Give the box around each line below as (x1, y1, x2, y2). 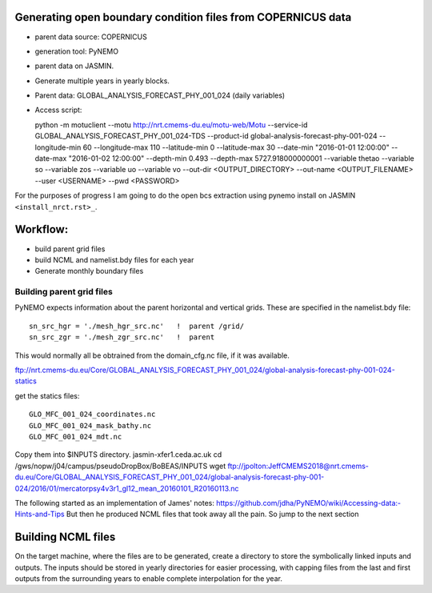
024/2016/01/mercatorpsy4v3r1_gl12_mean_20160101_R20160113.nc (14, 483, 239, 493)
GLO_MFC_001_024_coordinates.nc (29, 410, 156, 419)
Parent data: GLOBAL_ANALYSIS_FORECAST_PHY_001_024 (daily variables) (34, 90, 286, 100)
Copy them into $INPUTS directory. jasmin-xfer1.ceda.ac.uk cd (14, 450, 222, 459)
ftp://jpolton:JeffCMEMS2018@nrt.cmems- (227, 461, 370, 471)
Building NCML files (14, 531, 116, 544)
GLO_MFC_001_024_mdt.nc (29, 432, 122, 441)
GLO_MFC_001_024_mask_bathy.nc (29, 421, 152, 430)
